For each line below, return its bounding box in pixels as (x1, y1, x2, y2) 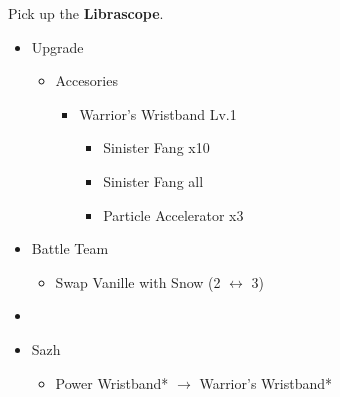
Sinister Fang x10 (103, 137, 210, 158)
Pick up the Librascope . (8, 3, 164, 23)
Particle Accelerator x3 (103, 204, 244, 225)
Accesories (55, 70, 118, 91)
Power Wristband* (55, 372, 169, 393)
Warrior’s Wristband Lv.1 (79, 103, 237, 124)
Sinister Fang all (103, 170, 204, 191)
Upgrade (31, 36, 84, 57)
